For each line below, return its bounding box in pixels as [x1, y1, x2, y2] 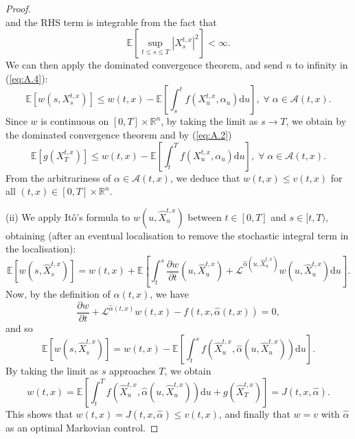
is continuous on [41, 114, 109, 128]
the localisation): [5, 241, 76, 256]
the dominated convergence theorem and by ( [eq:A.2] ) [5, 127, 232, 141]
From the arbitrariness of [5, 170, 111, 185]
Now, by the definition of [5, 286, 111, 300]
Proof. [5, 1, 31, 15]
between [187, 209, 222, 224]
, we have [150, 286, 190, 300]
